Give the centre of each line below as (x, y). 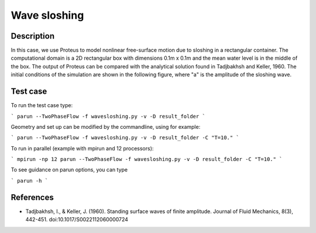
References (32, 197)
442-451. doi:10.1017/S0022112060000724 (77, 220)
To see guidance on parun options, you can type (69, 170)
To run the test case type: (42, 105)
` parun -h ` (30, 181)
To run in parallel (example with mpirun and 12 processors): (82, 148)
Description (33, 36)
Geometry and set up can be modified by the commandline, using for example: (106, 126)
